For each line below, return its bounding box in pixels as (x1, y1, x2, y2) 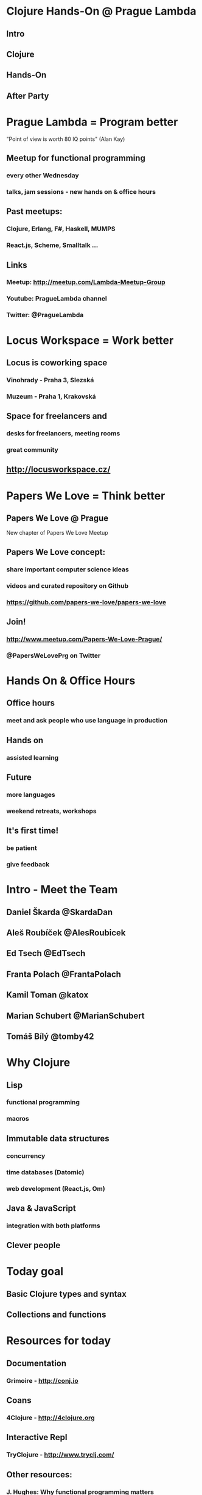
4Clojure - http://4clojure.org (6, 1413, 96, 1422)
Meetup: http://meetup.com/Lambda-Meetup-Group (6, 278, 165, 287)
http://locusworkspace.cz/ (6, 465, 111, 475)
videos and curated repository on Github (6, 581, 129, 590)
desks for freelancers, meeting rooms (6, 429, 120, 438)
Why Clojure (6, 1056, 71, 1069)
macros (6, 1115, 29, 1123)
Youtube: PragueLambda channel (6, 294, 108, 303)
